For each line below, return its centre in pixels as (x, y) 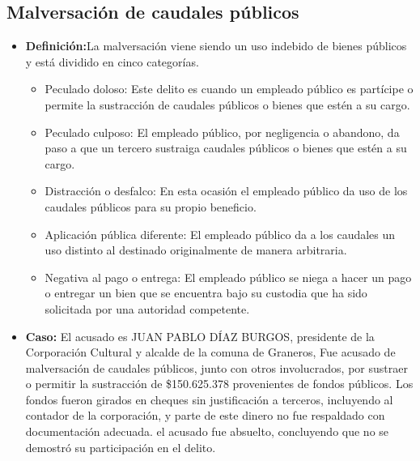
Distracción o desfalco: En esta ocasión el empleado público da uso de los (226, 191)
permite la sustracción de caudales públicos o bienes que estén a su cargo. (227, 104)
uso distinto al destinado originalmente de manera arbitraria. (196, 250)
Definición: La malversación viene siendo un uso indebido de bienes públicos (216, 46)
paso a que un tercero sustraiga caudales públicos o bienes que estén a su (226, 148)
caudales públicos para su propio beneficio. (151, 206)
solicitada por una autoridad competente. (147, 308)
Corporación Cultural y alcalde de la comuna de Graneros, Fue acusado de (210, 352)
